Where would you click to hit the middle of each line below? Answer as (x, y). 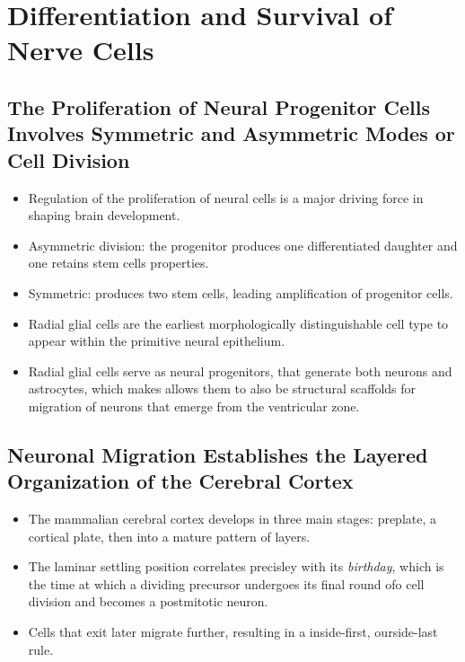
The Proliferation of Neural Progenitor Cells (219, 106)
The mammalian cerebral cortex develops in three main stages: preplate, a (232, 519)
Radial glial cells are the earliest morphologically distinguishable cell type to (238, 323)
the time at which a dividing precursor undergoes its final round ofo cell (226, 583)
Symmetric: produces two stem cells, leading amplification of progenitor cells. (241, 292)
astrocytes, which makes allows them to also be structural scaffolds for (222, 388)
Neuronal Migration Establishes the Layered (218, 454)
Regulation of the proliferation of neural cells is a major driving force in (226, 197)
